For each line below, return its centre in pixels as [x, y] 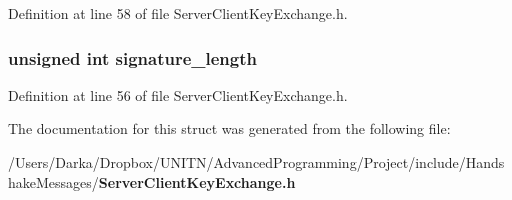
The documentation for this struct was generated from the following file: [229, 128]
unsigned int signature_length [132, 57]
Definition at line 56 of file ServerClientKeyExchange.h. [178, 94]
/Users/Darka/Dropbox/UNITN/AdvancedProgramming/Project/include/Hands [256, 162]
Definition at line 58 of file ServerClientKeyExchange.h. [178, 13]
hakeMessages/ [53, 181]
